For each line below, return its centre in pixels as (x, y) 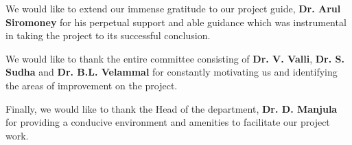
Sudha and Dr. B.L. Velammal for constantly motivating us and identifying (172, 72)
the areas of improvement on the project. (92, 85)
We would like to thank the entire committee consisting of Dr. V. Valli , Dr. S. (175, 58)
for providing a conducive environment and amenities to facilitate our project (168, 122)
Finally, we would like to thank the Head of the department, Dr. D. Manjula (172, 108)
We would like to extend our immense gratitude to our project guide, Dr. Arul (173, 8)
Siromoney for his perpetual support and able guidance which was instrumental (176, 22)
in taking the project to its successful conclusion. (108, 35)
